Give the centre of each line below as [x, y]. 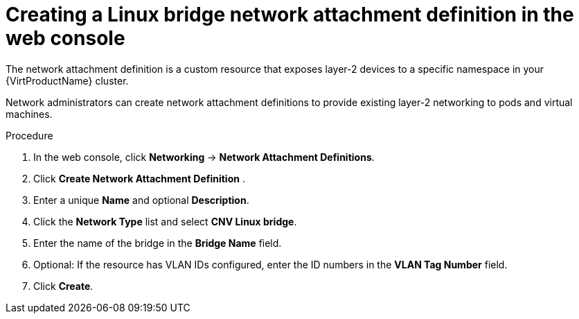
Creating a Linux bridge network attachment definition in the [290, 15]
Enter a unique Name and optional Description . [141, 200]
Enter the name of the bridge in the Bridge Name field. [158, 243]
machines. [29, 114]
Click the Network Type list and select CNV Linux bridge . [165, 221]
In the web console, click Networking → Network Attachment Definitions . [204, 157]
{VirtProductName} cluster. [67, 80]
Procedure [29, 135]
